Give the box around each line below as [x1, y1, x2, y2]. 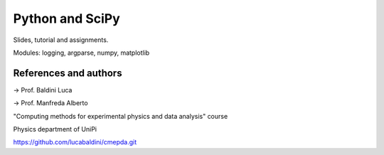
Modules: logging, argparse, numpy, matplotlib [13, 48, 150, 57]
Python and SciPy [13, 11, 120, 26]
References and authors [13, 67, 122, 79]
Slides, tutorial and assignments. [13, 36, 109, 44]
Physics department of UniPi [13, 125, 97, 134]
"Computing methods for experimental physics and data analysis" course [13, 112, 228, 120]
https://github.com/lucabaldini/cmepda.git [13, 138, 137, 146]
